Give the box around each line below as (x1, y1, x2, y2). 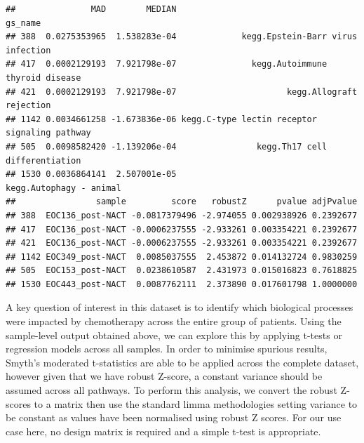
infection (6, 45, 51, 55)
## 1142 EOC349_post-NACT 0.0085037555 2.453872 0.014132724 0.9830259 (6, 251, 358, 262)
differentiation (6, 155, 81, 166)
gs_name (6, 18, 41, 28)
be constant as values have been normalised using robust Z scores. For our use (6, 410, 342, 425)
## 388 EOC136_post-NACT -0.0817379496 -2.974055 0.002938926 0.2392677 (6, 210, 358, 220)
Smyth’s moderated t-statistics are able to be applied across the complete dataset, (6, 355, 359, 369)
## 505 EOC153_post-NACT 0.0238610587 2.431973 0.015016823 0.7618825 (6, 265, 358, 276)
